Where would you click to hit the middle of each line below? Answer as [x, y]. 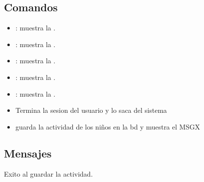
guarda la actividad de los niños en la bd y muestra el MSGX [108, 126]
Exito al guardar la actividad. [48, 173]
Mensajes [28, 153]
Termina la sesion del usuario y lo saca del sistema [91, 110]
